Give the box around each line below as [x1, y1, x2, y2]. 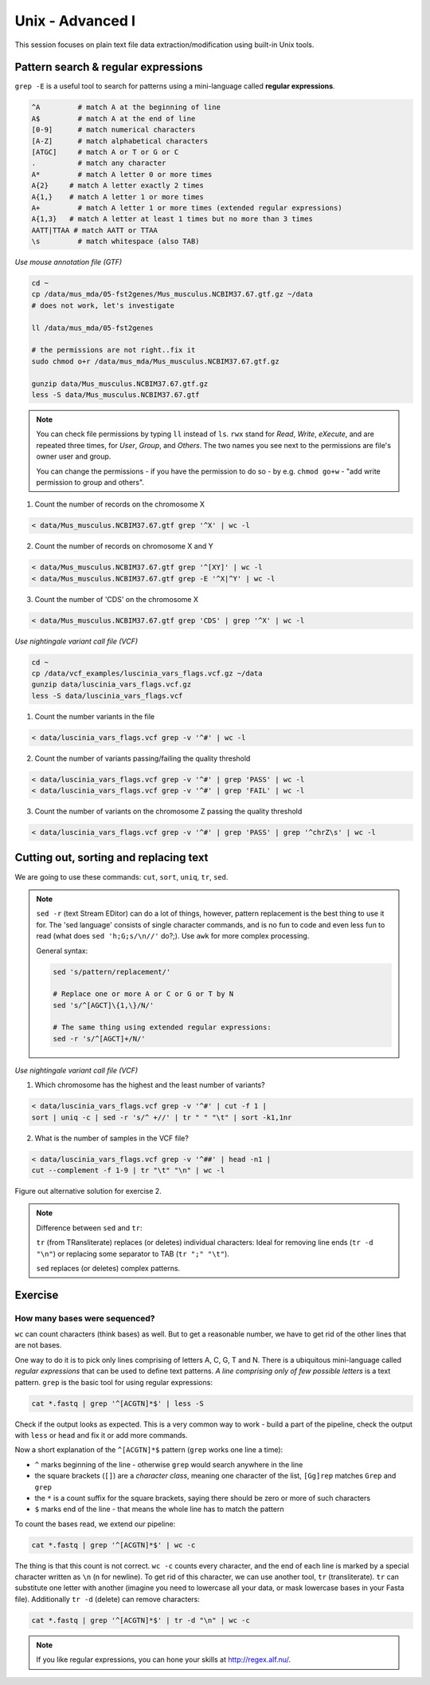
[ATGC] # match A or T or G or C [31, 148, 179, 156]
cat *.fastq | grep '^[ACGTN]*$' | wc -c [31, 1540, 196, 1549]
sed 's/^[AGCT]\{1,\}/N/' [53, 1001, 154, 1010]
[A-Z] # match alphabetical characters [31, 136, 209, 145]
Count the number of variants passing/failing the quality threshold [34, 754, 251, 763]
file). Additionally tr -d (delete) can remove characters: [14, 1594, 201, 1604]
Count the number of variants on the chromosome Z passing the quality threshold [34, 806, 303, 817]
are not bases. [14, 1341, 62, 1350]
